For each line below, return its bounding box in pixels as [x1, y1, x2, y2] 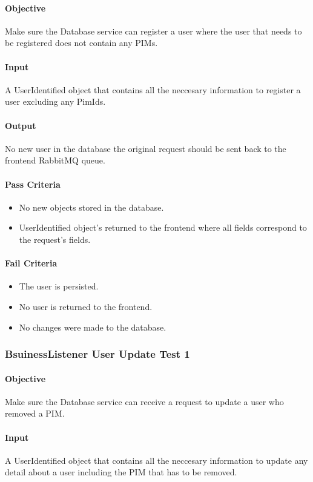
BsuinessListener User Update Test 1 [5, 346, 190, 361]
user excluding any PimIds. [5, 95, 106, 108]
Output [5, 119, 36, 131]
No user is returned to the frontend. [19, 300, 153, 312]
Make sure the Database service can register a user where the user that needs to [5, 24, 302, 37]
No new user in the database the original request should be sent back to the [5, 142, 286, 154]
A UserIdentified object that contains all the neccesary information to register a [5, 83, 301, 96]
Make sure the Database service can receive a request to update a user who [5, 395, 284, 408]
